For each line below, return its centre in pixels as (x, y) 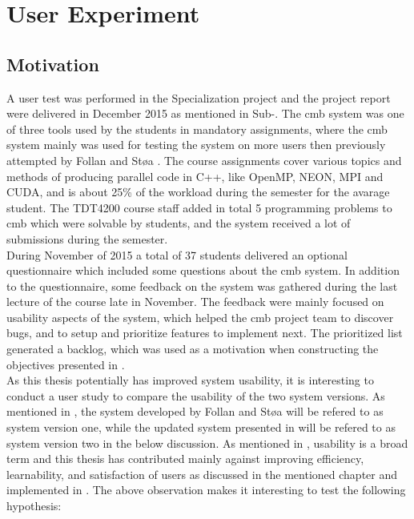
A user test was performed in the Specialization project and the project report (199, 97)
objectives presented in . (66, 364)
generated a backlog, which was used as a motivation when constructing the (193, 349)
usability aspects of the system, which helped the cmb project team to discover (200, 317)
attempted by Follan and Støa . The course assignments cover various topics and (204, 160)
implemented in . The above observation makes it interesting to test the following (206, 490)
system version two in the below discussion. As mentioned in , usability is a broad (207, 443)
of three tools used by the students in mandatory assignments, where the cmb (197, 129)
